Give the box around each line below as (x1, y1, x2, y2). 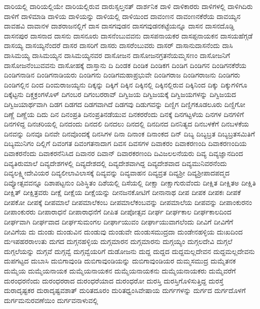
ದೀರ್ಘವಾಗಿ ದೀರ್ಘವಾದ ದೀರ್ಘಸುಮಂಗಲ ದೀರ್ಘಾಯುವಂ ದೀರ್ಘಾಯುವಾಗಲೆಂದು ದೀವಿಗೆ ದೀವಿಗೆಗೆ (4, 216, 233, 227)
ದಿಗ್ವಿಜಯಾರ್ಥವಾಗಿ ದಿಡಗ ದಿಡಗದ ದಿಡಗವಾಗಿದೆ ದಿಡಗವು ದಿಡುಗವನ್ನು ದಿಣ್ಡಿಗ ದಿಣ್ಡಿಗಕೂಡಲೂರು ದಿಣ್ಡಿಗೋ (4, 98, 245, 109)
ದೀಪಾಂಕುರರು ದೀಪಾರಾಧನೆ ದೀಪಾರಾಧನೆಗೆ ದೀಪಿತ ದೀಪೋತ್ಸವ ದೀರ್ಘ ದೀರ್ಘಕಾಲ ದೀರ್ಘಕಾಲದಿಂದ (4, 206, 231, 217)
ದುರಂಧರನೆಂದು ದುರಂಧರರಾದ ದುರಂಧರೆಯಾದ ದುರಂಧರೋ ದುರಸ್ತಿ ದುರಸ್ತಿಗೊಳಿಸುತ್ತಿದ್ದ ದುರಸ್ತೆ (4, 275, 223, 285)
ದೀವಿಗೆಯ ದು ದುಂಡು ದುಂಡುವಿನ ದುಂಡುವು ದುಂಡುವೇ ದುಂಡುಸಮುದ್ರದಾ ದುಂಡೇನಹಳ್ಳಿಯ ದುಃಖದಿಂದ (4, 226, 243, 236)
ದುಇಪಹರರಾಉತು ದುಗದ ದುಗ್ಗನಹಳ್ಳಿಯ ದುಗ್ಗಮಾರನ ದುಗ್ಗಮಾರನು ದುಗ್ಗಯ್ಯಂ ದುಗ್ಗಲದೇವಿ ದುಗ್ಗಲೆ (4, 236, 232, 246)
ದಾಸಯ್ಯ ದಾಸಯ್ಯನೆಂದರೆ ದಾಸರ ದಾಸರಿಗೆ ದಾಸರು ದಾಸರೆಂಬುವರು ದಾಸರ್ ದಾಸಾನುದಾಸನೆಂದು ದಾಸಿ (4, 40, 233, 50)
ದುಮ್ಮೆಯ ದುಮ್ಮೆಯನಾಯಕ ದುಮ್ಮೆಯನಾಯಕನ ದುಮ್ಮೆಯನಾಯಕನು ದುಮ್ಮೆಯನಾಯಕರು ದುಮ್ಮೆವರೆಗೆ (4, 265, 236, 276)
